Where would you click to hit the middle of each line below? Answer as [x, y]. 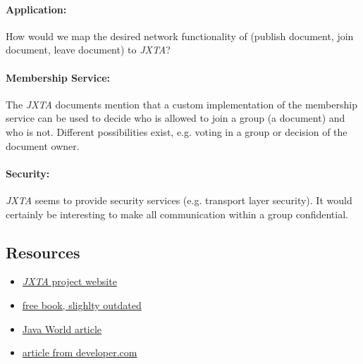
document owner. [43, 145]
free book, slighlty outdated [82, 305]
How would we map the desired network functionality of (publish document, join [180, 36]
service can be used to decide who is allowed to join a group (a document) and [176, 118]
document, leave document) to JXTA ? [88, 50]
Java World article [62, 328]
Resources [43, 252]
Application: [36, 9]
